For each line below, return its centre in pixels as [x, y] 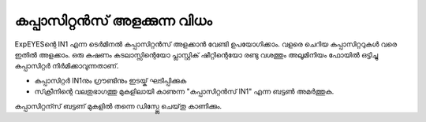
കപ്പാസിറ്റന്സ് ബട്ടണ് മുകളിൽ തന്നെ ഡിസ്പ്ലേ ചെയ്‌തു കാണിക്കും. [118, 105]
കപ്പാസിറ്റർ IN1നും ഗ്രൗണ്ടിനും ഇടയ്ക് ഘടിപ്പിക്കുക [110, 80]
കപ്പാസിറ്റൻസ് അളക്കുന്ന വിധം [113, 20]
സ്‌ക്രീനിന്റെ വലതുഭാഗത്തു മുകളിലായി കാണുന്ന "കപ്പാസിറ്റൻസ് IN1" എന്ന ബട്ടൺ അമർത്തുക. [184, 91]
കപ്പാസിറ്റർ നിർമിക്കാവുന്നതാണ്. [67, 66]
